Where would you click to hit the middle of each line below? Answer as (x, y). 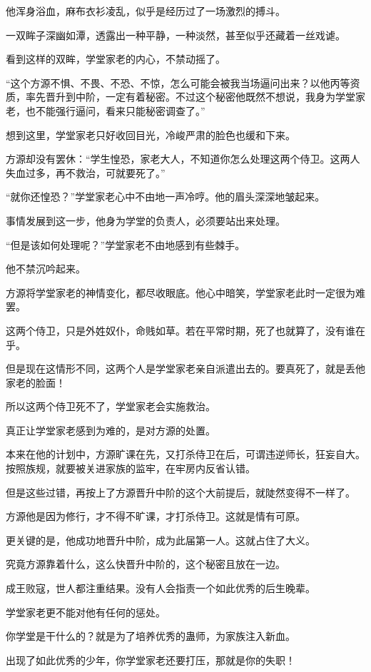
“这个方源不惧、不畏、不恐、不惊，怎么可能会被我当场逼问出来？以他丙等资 (183, 82)
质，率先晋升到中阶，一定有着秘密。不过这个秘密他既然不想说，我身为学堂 (181, 97)
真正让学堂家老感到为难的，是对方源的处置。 (111, 430)
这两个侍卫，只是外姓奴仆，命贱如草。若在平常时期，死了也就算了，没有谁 (181, 330)
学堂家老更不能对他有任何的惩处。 (86, 612)
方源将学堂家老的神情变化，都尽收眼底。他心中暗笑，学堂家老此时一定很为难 (185, 292)
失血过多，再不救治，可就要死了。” (86, 172)
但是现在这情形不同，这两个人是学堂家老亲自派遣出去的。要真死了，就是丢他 (185, 368)
